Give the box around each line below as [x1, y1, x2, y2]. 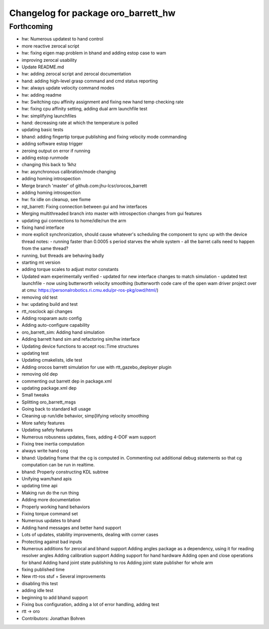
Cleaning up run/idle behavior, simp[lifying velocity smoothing [21, 413, 149, 419]
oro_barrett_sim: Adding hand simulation [21, 329, 105, 335]
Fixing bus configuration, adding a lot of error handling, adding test [21, 602, 159, 608]
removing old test [21, 294, 58, 300]
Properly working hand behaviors [21, 504, 90, 510]
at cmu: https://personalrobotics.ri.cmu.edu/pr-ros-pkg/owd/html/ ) [21, 287, 159, 293]
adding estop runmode [21, 155, 69, 161]
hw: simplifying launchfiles [21, 113, 77, 119]
